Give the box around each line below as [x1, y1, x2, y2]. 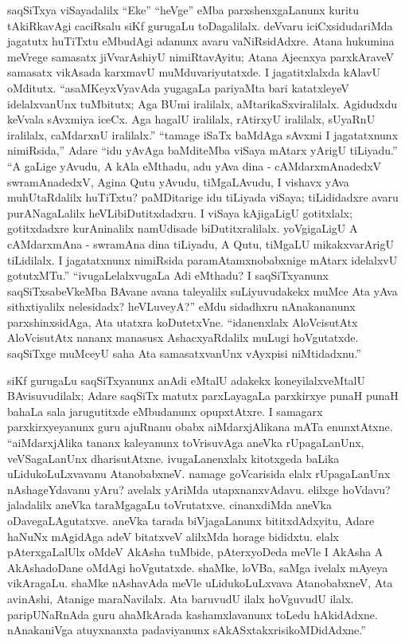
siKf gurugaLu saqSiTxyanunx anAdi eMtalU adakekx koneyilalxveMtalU [7, 371, 366, 388]
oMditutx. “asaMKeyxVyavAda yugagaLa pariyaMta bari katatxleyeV [7, 79, 349, 96]
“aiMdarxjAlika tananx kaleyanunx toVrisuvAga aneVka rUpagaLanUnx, [7, 434, 364, 451]
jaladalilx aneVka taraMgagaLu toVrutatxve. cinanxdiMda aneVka [7, 496, 332, 513]
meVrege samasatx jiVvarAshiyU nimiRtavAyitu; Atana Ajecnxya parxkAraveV [7, 48, 394, 65]
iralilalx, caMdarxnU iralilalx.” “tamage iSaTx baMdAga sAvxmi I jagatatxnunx [7, 126, 399, 143]
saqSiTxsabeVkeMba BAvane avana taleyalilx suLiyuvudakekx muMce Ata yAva [7, 282, 398, 299]
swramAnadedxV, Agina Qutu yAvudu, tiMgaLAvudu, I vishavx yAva [7, 173, 349, 190]
